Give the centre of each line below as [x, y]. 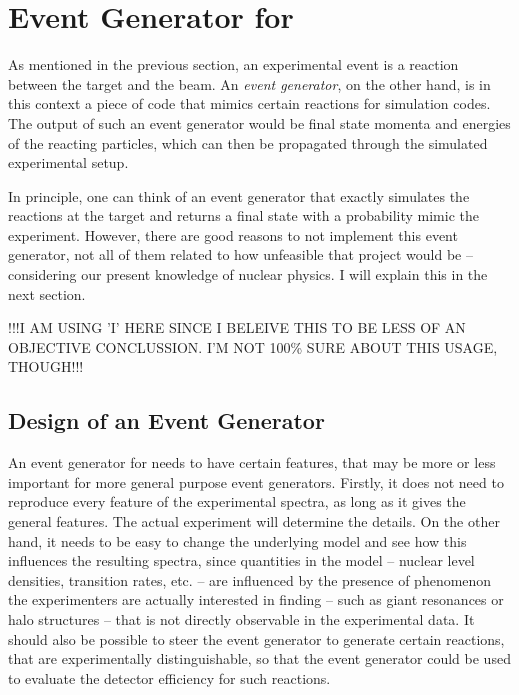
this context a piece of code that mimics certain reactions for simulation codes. [249, 103]
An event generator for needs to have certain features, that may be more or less [252, 462]
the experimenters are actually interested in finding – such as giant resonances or [256, 599]
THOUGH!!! [46, 366]
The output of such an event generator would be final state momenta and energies [259, 122]
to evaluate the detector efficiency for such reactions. [169, 677]
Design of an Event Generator [166, 420]
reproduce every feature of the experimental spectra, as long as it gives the [237, 501]
